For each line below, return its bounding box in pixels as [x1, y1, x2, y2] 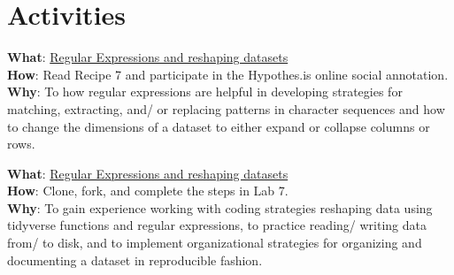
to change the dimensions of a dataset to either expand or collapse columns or [7, 117, 430, 135]
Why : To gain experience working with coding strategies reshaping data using [7, 198, 433, 217]
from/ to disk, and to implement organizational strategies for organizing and [7, 233, 422, 252]
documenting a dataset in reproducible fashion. [7, 250, 263, 269]
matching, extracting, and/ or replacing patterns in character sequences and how [7, 99, 445, 118]
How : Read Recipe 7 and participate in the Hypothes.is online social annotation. [7, 65, 449, 83]
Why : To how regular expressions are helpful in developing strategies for [7, 82, 403, 101]
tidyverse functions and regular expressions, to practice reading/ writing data [7, 216, 427, 234]
